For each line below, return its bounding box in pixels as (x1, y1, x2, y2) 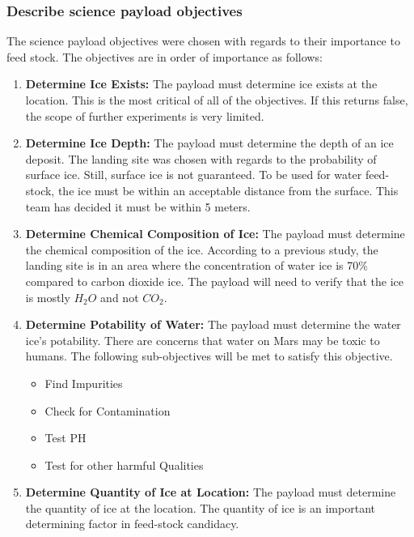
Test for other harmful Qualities (44, 456, 204, 473)
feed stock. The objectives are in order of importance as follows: (6, 48, 323, 65)
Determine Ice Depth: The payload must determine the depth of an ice (25, 134, 394, 151)
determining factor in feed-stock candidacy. (25, 515, 239, 532)
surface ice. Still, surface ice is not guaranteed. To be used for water (25, 166, 362, 183)
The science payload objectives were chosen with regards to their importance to (6, 32, 400, 49)
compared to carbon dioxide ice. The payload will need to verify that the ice (25, 272, 403, 289)
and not (100, 288, 139, 305)
